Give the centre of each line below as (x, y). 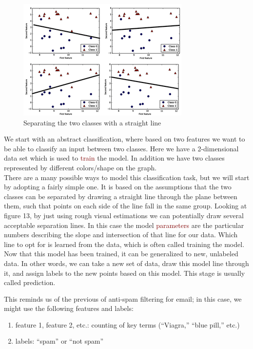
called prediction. (30, 282)
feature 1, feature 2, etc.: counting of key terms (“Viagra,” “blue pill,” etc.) (127, 324)
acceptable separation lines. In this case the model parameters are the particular (124, 225)
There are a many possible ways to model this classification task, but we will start (127, 177)
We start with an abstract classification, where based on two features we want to (125, 139)
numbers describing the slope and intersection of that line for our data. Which (121, 235)
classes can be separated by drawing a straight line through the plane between (121, 196)
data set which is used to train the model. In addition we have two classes (114, 158)
